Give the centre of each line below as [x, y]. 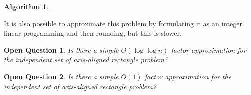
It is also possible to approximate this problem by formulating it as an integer [123, 23]
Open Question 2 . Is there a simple [61, 76]
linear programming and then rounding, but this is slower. [93, 33]
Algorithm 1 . [26, 6]
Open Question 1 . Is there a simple [61, 50]
